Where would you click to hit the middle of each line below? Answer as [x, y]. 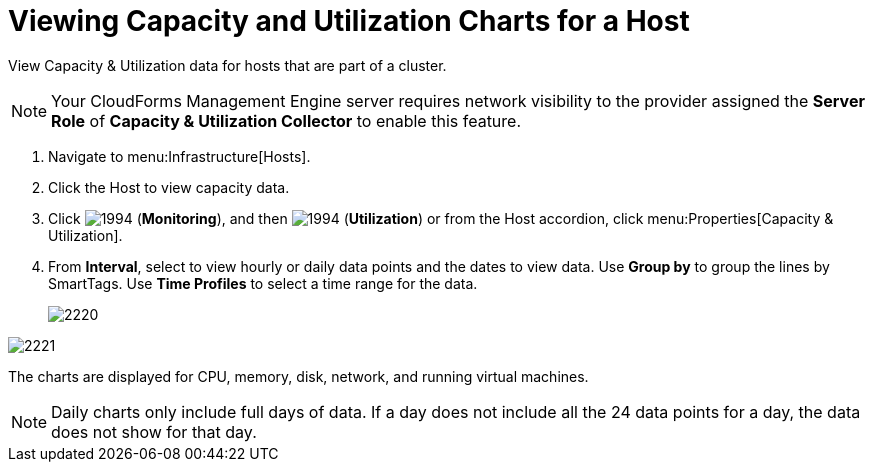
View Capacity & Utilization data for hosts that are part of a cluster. [227, 65]
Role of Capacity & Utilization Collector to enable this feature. [286, 120]
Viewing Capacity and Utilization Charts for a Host [349, 21]
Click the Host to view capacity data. [169, 187]
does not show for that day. [154, 431]
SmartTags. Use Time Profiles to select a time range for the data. [263, 283]
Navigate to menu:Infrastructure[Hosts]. [179, 156]
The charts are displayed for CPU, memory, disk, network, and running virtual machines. [298, 376]
